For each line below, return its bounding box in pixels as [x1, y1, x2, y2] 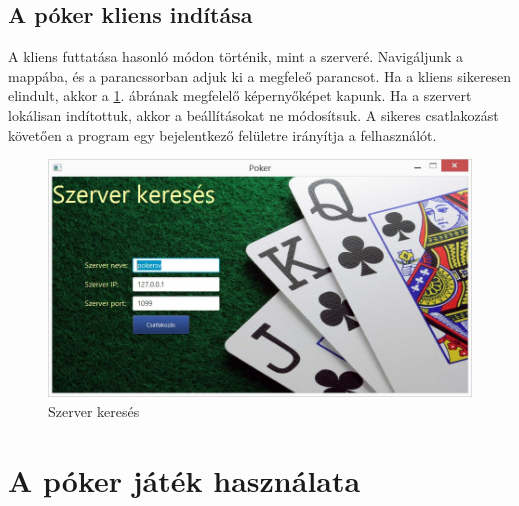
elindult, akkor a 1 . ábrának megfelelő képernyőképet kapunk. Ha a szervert [8, 85, 472, 106]
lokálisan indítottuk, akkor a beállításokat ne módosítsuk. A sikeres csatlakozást [8, 104, 499, 125]
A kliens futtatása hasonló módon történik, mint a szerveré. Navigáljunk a [8, 46, 464, 67]
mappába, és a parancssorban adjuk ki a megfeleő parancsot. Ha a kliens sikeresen [8, 65, 512, 86]
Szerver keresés [48, 400, 140, 421]
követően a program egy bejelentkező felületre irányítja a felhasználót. [8, 124, 437, 145]
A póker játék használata [8, 459, 361, 500]
